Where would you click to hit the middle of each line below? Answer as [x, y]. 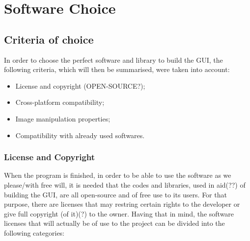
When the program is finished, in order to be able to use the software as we [118, 175]
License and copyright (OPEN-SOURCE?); [80, 85]
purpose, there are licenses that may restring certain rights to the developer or [122, 204]
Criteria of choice [49, 39]
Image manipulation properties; [63, 118]
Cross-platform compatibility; [60, 102]
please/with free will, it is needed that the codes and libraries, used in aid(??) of [125, 184]
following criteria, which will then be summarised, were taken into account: [117, 69]
